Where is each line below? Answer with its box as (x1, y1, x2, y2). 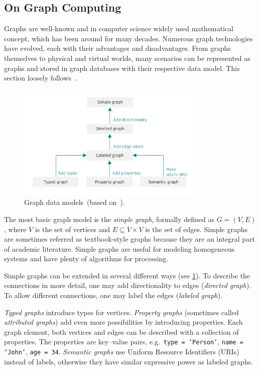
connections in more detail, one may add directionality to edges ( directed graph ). (4, 280, 251, 290)
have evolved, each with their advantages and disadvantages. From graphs (4, 43, 231, 53)
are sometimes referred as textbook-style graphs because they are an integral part (4, 234, 255, 244)
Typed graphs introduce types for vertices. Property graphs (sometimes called (4, 307, 239, 317)
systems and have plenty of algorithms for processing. (4, 253, 169, 264)
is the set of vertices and (35, 224, 110, 234)
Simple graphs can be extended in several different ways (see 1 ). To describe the (4, 270, 250, 280)
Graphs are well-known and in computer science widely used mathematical (4, 23, 233, 34)
